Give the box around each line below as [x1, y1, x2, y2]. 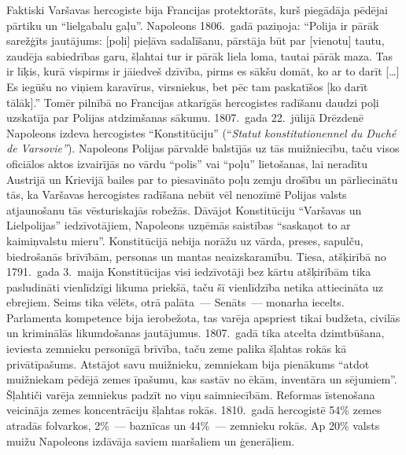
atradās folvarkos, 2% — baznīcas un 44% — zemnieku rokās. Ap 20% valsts [6, 417, 380, 434]
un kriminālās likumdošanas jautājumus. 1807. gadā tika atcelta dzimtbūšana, [6, 325, 385, 341]
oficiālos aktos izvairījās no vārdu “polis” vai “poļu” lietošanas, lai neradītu [6, 155, 368, 171]
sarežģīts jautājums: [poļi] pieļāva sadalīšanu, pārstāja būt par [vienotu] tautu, [6, 32, 385, 49]
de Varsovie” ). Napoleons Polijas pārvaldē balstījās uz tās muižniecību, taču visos [6, 140, 400, 156]
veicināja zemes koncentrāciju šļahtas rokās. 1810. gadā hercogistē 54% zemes [6, 402, 382, 418]
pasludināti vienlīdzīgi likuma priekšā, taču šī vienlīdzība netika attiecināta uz [6, 278, 384, 295]
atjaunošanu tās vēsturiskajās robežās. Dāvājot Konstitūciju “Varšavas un [6, 201, 362, 218]
